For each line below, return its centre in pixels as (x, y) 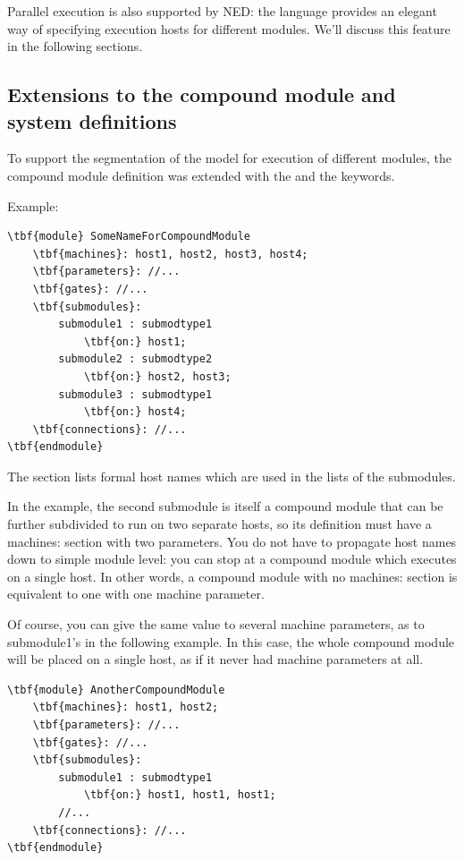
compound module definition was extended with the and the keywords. (201, 175)
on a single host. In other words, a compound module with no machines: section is (232, 576)
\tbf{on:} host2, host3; (157, 376)
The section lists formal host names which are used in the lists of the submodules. (232, 476)
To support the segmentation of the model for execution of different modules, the (229, 158)
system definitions (92, 120)
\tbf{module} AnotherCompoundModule (116, 690)
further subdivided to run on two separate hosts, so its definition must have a (219, 524)
